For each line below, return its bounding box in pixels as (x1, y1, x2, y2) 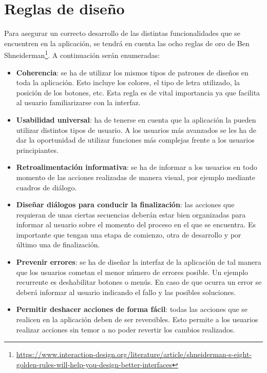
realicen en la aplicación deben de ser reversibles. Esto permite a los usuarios (16, 314, 258, 325)
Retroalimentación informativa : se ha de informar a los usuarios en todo (16, 162, 257, 172)
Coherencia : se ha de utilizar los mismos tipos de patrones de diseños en (16, 67, 249, 77)
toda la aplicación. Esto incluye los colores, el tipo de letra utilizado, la (16, 77, 240, 88)
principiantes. (16, 144, 59, 155)
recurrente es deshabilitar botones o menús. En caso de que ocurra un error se (16, 277, 262, 287)
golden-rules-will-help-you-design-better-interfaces (16, 359, 173, 369)
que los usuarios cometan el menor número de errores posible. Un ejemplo (16, 266, 249, 277)
